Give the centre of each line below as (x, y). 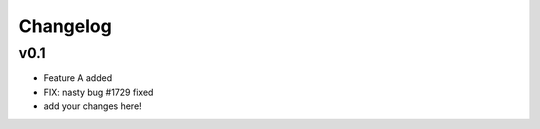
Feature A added (78, 78)
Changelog (65, 26)
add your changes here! (92, 106)
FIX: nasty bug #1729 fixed (98, 92)
